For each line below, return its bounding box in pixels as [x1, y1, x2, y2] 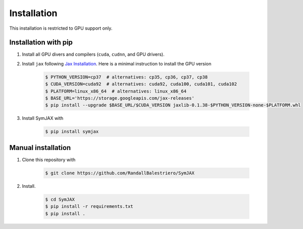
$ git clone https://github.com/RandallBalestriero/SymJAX [45, 170, 194, 176]
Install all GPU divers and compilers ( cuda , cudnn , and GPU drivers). [22, 51, 165, 57]
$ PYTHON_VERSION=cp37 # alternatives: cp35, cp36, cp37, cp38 [45, 74, 208, 80]
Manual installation [9, 143, 71, 152]
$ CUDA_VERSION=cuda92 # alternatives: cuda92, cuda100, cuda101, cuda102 [45, 81, 237, 87]
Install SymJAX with [22, 115, 64, 121]
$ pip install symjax [45, 129, 99, 134]
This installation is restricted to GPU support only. [9, 25, 113, 31]
